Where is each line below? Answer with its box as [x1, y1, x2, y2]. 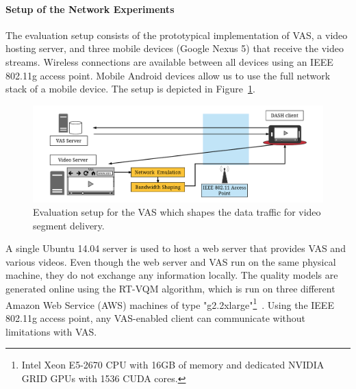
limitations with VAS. [5, 324, 97, 338]
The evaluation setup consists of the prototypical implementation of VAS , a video [5, 27, 348, 42]
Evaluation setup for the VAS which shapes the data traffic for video [33, 205, 321, 219]
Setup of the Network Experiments [5, 1, 175, 16]
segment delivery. [33, 218, 105, 232]
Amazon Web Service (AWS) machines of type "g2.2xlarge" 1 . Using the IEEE [5, 295, 334, 312]
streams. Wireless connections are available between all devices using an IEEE [5, 54, 333, 68]
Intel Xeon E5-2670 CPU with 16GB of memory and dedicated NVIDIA [21, 357, 325, 372]
